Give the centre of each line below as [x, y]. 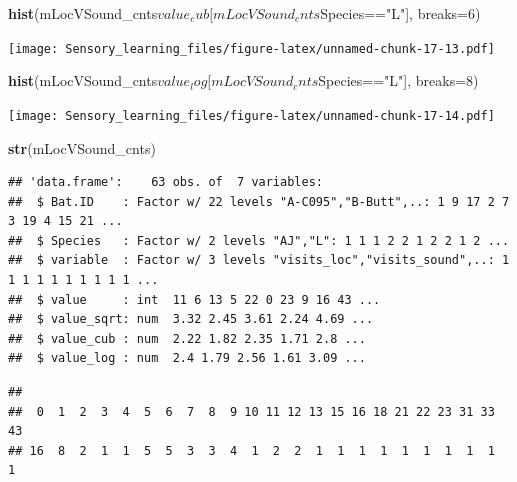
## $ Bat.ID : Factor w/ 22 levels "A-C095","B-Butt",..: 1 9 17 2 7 [259, 201]
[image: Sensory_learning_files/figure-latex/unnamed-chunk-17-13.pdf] [251, 48]
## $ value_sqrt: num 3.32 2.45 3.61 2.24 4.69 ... [191, 319]
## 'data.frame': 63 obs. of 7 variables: [165, 182]
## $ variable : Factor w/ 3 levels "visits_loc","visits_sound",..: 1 [259, 260]
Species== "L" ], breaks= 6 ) [400, 13]
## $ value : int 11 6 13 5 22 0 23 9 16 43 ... [194, 299]
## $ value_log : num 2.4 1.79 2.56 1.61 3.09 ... [187, 358]
